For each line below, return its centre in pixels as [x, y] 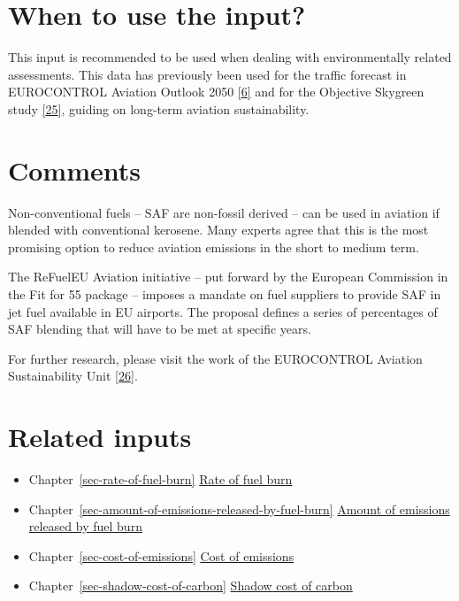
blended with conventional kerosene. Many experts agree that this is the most [218, 230]
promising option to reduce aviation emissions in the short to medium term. [214, 247]
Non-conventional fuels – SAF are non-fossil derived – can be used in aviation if [224, 212]
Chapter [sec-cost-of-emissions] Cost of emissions [161, 555]
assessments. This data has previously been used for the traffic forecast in [207, 74]
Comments [74, 170]
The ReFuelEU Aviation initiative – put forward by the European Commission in [228, 277]
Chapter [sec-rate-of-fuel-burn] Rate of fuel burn [161, 479]
